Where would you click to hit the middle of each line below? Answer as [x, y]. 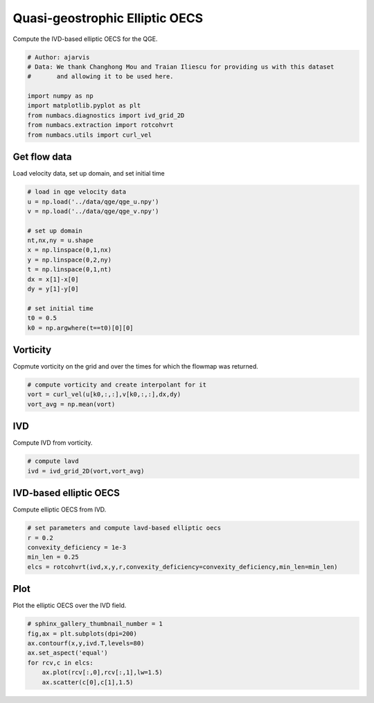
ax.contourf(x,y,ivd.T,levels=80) [86, 643]
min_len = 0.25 [53, 557]
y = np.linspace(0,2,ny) [70, 260]
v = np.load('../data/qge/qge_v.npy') [93, 211]
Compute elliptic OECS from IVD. [60, 509]
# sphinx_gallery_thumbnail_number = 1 [95, 624]
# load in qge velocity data [77, 192]
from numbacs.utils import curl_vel [90, 135]
